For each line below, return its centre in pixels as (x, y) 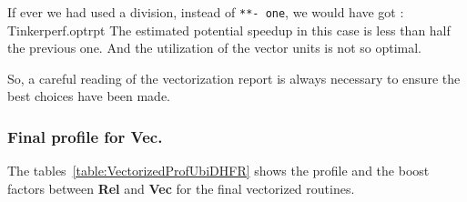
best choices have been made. (89, 96)
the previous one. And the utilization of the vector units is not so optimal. (215, 48)
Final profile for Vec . (85, 136)
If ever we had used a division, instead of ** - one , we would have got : (206, 12)
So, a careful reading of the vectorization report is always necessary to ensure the (234, 78)
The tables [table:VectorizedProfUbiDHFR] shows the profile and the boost (218, 171)
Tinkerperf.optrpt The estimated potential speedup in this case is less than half (229, 30)
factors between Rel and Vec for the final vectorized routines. (181, 188)
